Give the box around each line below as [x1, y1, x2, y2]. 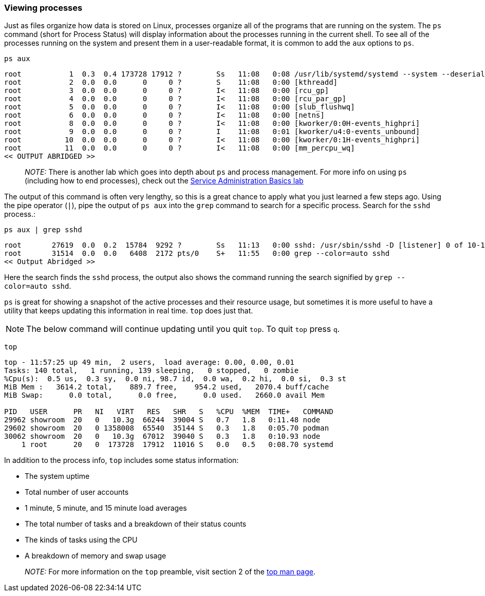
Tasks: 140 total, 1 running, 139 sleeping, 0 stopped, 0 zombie [4, 366, 299, 375]
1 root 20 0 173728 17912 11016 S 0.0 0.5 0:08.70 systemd [21, 440, 333, 449]
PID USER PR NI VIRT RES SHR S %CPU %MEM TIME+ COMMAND [4, 407, 333, 416]
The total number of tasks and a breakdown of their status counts [25, 519, 247, 529]
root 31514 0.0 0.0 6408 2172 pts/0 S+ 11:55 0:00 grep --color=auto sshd [4, 249, 390, 258]
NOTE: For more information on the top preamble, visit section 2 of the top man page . [25, 567, 316, 576]
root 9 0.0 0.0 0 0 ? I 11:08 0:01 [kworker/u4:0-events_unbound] [4, 127, 420, 136]
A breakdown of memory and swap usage [25, 551, 166, 561]
